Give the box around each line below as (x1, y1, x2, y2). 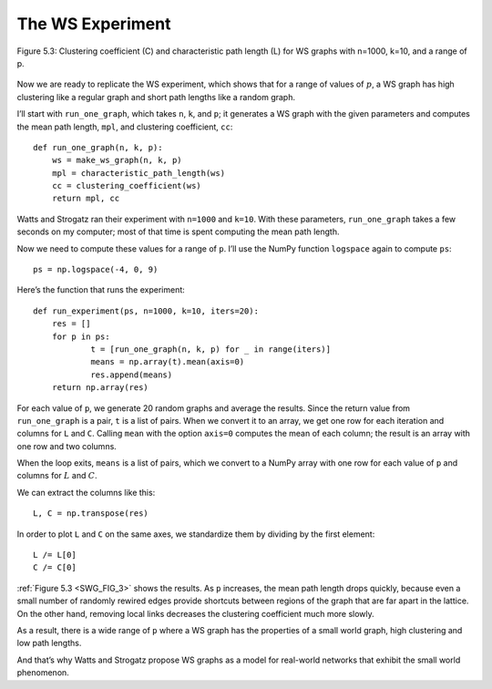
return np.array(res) (51, 383, 149, 393)
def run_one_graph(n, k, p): (33, 142, 163, 152)
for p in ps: (51, 331, 110, 342)
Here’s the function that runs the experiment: (16, 284, 186, 295)
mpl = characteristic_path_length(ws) (51, 168, 226, 178)
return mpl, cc (51, 193, 120, 204)
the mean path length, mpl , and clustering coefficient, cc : (16, 121, 233, 132)
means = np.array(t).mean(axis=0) (90, 356, 245, 367)
